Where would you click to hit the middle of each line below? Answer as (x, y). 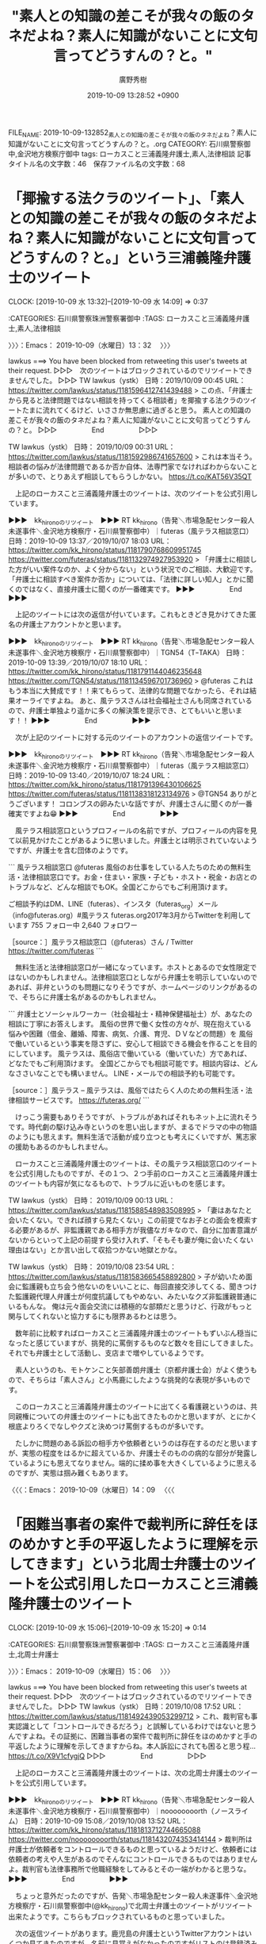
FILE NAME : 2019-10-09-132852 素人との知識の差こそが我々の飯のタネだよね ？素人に (133, 133)
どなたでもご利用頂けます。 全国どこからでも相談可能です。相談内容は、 (126, 1063)
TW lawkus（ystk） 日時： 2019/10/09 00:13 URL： (92, 1200)
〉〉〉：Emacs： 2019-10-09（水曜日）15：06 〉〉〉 (91, 1671)
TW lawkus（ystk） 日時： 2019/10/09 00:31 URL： (92, 447)
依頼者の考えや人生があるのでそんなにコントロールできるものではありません (133, 1859)
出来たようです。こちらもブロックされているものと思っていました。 (119, 1917)
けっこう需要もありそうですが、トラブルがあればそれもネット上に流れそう (136, 1117)
